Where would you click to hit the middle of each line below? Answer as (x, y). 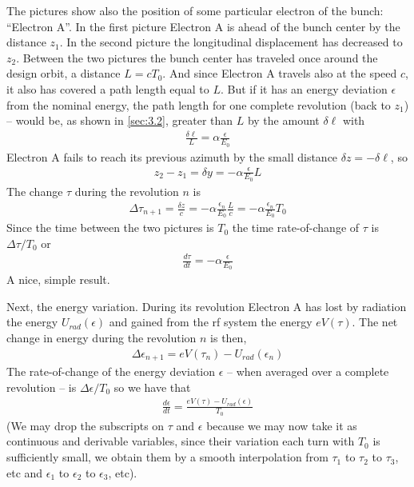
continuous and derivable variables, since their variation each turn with (181, 441)
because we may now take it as (282, 425)
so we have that (152, 387)
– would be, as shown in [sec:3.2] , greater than (120, 120)
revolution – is (42, 387)
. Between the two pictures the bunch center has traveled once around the (197, 57)
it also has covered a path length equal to (108, 88)
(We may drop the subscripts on (86, 425)
